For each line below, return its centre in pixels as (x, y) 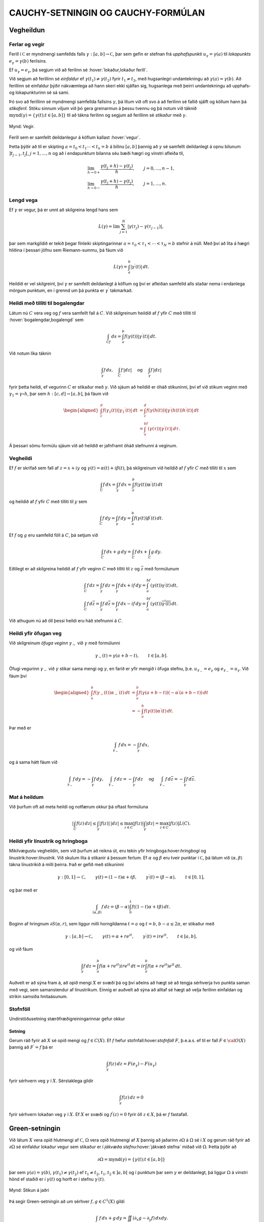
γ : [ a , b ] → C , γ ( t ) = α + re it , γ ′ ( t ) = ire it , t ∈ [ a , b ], (131, 936)
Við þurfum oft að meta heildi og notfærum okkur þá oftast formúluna (79, 807)
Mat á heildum (26, 797)
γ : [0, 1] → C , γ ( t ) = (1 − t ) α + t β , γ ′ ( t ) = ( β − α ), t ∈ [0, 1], (131, 877)
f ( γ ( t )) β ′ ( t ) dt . (148, 518)
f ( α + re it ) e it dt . (165, 965)
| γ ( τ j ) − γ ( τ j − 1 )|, (145, 227)
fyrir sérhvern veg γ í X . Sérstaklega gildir (51, 1081)
